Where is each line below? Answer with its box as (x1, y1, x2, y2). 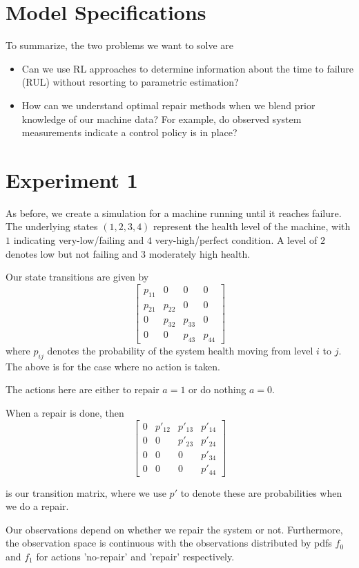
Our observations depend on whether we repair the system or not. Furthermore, (6, 522, 343, 536)
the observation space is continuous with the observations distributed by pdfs (6, 536, 332, 550)
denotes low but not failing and (6, 246, 138, 261)
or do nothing (188, 382, 246, 397)
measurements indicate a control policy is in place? (21, 125, 237, 140)
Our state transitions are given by (6, 269, 149, 284)
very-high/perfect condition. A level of (155, 233, 318, 247)
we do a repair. (6, 499, 69, 513)
